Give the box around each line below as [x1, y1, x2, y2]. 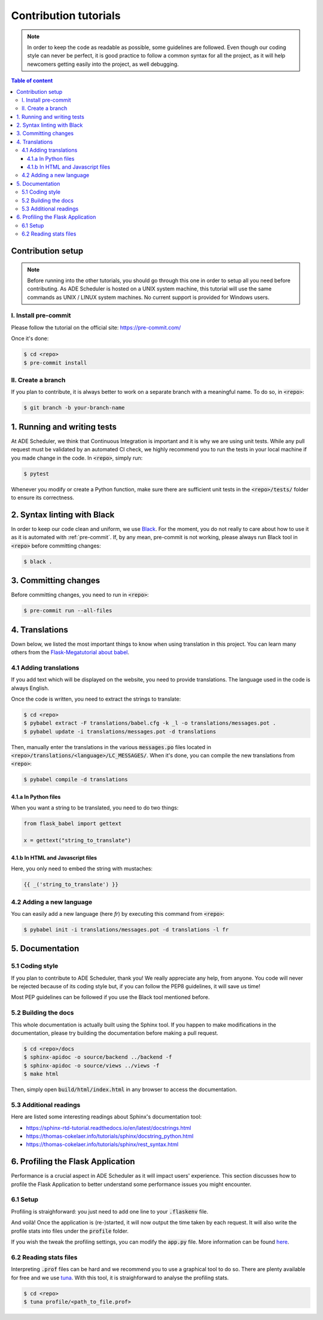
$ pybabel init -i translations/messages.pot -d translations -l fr [23, 926, 229, 933]
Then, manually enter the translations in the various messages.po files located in [11, 743, 212, 750]
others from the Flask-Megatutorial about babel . [11, 649, 130, 656]
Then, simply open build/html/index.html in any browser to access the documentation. [11, 1086, 237, 1093]
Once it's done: [11, 335, 49, 342]
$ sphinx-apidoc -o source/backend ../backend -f [23, 1054, 172, 1061]
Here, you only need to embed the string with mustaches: [11, 865, 153, 872]
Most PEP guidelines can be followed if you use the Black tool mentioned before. [11, 994, 210, 1001]
